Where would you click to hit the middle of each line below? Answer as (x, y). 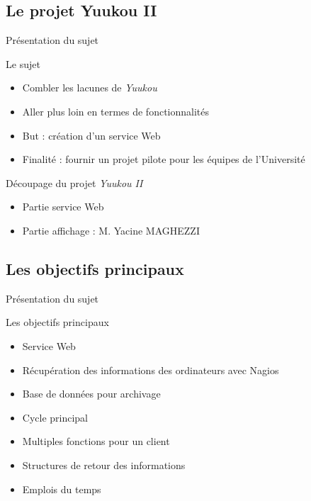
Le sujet (23, 63)
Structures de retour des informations (104, 465)
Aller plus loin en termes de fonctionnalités (115, 111)
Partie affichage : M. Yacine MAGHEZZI (111, 230)
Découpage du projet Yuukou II (74, 182)
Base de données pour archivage (91, 394)
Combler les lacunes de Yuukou (90, 88)
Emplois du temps (62, 489)
